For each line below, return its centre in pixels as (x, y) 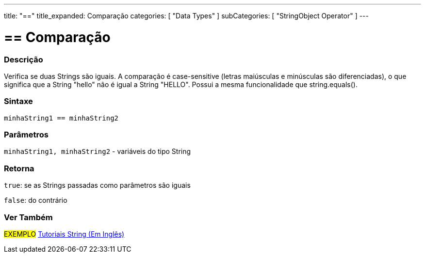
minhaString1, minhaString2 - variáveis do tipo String (98, 151)
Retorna (19, 168)
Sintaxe (18, 101)
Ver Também (28, 217)
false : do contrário (36, 200)
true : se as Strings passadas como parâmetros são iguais (97, 185)
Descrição (24, 59)
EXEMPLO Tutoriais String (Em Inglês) (64, 234)
